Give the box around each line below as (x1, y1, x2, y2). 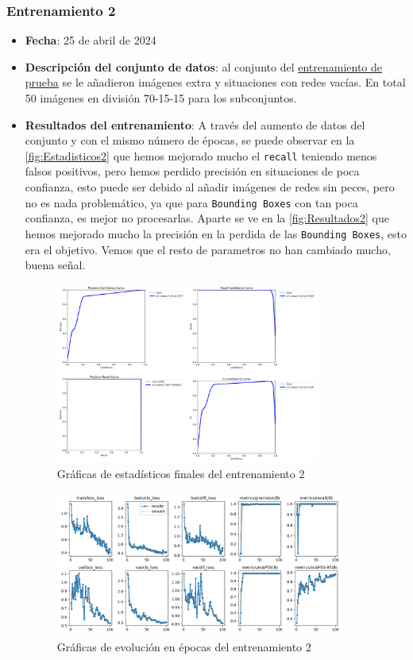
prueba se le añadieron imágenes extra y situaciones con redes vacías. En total (25, 74, 406, 91)
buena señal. (25, 257, 86, 273)
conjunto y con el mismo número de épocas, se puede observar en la (25, 132, 355, 149)
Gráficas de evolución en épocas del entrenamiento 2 (56, 638, 311, 654)
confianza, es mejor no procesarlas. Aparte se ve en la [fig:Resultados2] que (25, 210, 389, 226)
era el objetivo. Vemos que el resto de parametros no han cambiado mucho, (25, 241, 391, 257)
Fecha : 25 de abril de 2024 (25, 32, 156, 48)
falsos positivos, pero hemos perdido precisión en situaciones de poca (25, 163, 360, 179)
